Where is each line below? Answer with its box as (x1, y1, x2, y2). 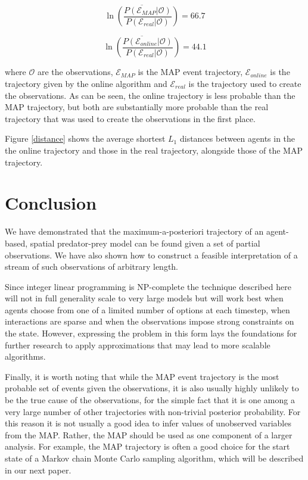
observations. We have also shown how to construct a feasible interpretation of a (5, 248, 298, 261)
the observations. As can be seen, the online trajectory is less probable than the (5, 89, 295, 101)
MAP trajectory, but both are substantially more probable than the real (5, 101, 269, 113)
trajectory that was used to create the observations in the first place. (5, 112, 256, 124)
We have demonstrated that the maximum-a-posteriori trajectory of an (5, 225, 264, 238)
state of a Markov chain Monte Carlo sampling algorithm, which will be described (5, 452, 304, 464)
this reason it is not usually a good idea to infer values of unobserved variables (5, 417, 291, 429)
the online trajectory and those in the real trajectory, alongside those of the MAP (5, 144, 303, 156)
